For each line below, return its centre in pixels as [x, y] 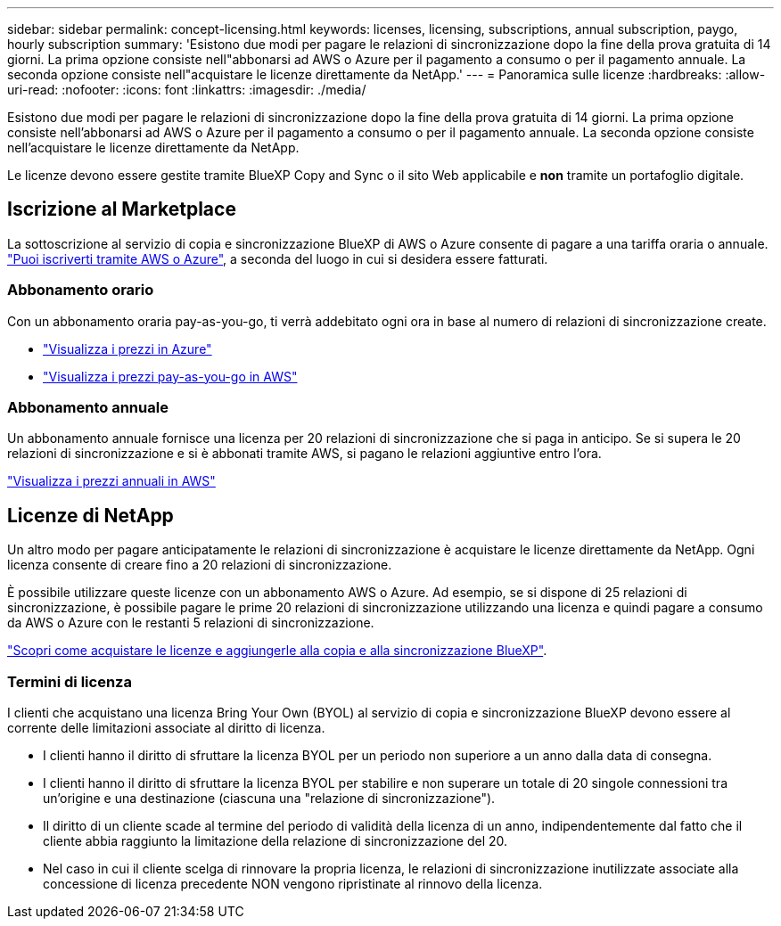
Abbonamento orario [81, 290]
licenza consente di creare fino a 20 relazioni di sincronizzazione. [200, 565]
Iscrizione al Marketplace [122, 209]
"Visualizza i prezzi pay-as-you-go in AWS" [170, 376]
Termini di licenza [70, 681]
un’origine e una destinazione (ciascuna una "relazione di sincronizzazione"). [269, 798]
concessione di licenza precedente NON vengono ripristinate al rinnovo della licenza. [293, 883]
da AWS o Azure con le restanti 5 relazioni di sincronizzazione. [191, 623]
